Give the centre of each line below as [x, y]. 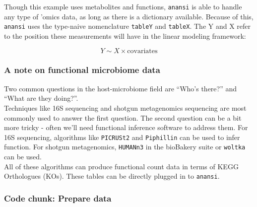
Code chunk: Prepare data [58, 198]
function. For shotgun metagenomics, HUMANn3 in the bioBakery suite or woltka [125, 147]
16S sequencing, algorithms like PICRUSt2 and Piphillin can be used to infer [122, 137]
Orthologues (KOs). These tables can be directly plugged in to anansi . [112, 176]
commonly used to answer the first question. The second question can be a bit [123, 117]
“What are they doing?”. [41, 98]
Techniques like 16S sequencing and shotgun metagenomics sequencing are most [125, 107]
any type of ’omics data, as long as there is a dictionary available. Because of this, [129, 16]
